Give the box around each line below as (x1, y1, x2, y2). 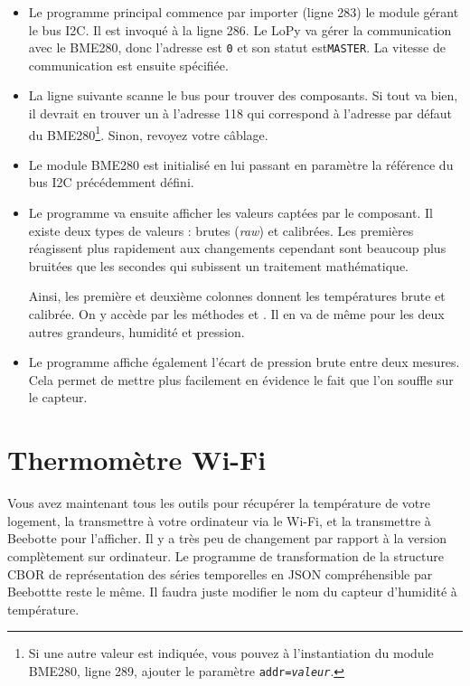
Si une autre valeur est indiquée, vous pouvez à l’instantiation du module (28, 644, 434, 663)
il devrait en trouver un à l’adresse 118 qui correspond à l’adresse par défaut (28, 104, 452, 123)
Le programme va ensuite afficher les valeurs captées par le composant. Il (28, 203, 433, 222)
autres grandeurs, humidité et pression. (28, 322, 245, 341)
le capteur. (28, 388, 88, 407)
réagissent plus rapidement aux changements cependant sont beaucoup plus (28, 239, 446, 258)
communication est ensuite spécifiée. (28, 55, 229, 74)
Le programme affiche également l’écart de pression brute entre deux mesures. (28, 352, 460, 371)
